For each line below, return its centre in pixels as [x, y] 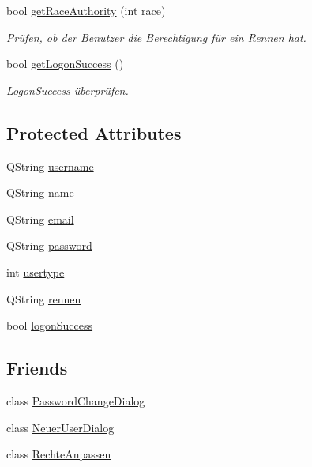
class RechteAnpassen [59, 454]
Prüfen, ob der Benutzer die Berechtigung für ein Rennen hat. [156, 37]
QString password [49, 245]
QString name [40, 192]
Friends [37, 368]
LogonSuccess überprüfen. [68, 90]
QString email [40, 218]
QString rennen [44, 298]
